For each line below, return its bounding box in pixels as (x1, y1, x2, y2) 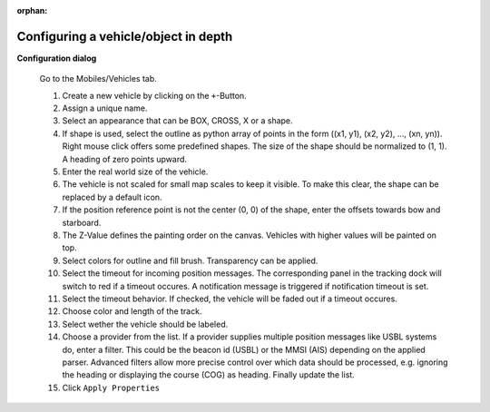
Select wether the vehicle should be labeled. (62, 319, 229, 329)
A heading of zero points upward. (62, 153, 188, 164)
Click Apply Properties (62, 382, 161, 393)
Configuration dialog (16, 53, 97, 64)
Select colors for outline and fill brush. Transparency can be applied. (62, 255, 318, 266)
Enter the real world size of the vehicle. (62, 166, 209, 177)
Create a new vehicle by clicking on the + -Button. (62, 90, 247, 101)
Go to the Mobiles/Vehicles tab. (39, 74, 158, 84)
